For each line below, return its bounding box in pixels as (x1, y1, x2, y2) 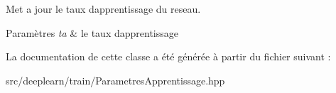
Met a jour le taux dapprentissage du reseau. (6, 1, 201, 16)
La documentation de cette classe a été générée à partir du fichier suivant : (6, 49, 331, 64)
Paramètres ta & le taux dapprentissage (6, 25, 178, 40)
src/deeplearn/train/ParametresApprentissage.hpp (6, 72, 225, 87)
